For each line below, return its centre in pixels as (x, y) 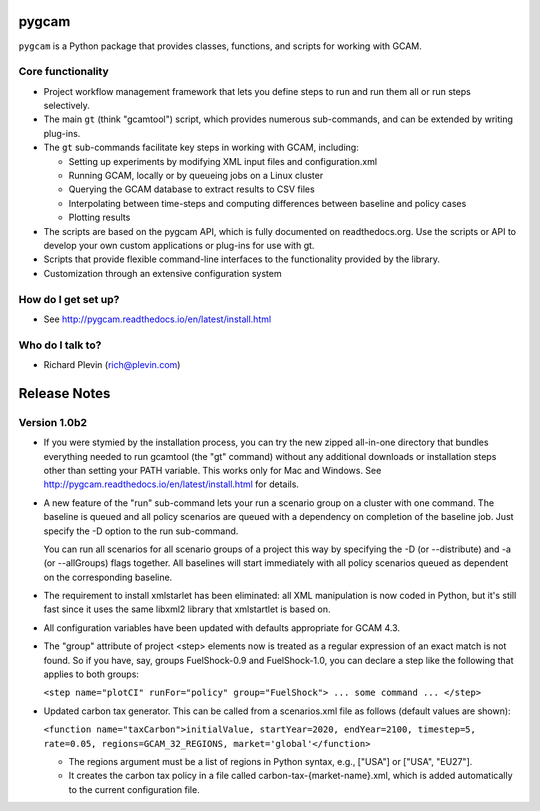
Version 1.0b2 (52, 422)
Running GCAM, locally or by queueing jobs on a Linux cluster (196, 175)
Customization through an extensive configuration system (162, 273)
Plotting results (99, 217)
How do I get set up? (69, 299)
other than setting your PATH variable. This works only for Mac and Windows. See (212, 470)
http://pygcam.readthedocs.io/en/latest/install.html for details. (171, 484)
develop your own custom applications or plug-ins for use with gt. (179, 245)
